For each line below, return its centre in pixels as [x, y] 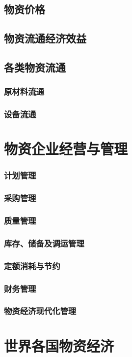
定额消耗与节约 [32, 266]
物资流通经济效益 [45, 38]
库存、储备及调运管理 [44, 243]
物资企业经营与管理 [66, 149]
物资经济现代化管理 [40, 311]
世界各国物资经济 [59, 345]
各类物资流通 [35, 67]
